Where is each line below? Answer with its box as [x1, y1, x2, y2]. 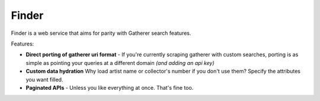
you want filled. [25, 76, 63, 83]
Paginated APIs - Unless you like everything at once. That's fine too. [25, 84, 194, 91]
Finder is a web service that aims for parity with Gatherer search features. [11, 30, 191, 37]
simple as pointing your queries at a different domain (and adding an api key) [25, 59, 215, 66]
